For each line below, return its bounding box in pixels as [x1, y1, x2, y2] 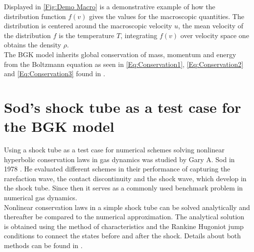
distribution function [4, 11, 66, 21]
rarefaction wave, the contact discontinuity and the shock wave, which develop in [4, 173, 247, 183]
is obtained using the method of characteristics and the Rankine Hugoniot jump [4, 221, 244, 231]
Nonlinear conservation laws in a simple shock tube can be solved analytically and [4, 202, 250, 212]
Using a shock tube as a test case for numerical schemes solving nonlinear [4, 145, 225, 155]
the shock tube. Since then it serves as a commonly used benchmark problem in [4, 183, 243, 193]
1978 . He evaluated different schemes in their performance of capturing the [4, 164, 231, 174]
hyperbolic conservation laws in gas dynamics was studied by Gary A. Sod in [4, 154, 235, 164]
